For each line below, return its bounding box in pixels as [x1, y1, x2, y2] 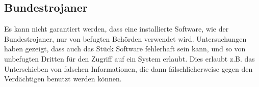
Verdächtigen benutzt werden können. [4, 73, 122, 84]
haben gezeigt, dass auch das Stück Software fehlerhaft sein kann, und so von [4, 43, 246, 54]
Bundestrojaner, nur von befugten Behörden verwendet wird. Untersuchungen [4, 33, 247, 44]
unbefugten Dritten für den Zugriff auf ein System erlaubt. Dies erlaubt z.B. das [4, 53, 255, 64]
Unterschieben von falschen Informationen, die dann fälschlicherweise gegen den [4, 63, 253, 74]
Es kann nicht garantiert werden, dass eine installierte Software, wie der [4, 23, 229, 34]
